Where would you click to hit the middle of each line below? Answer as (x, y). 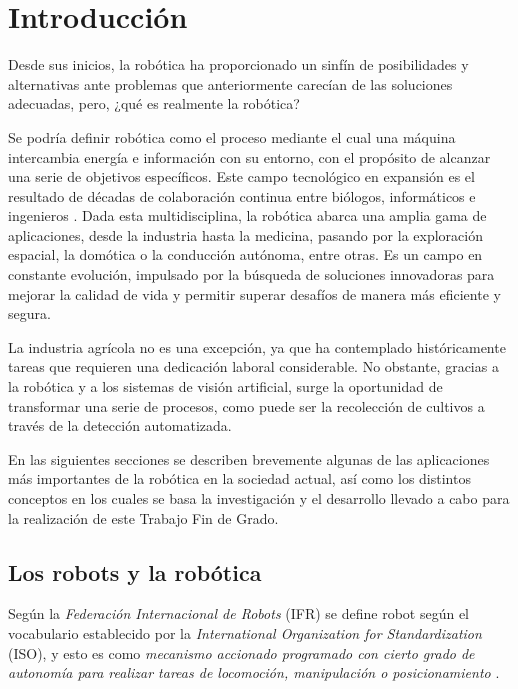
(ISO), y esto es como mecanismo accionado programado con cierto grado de (241, 652)
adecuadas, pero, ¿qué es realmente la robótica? (154, 103)
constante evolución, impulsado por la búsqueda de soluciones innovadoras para (251, 274)
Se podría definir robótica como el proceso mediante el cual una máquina (232, 136)
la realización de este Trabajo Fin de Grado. (143, 517)
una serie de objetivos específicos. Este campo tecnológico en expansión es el (241, 176)
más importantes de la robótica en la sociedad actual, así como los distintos (239, 478)
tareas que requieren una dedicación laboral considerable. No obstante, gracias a (253, 366)
